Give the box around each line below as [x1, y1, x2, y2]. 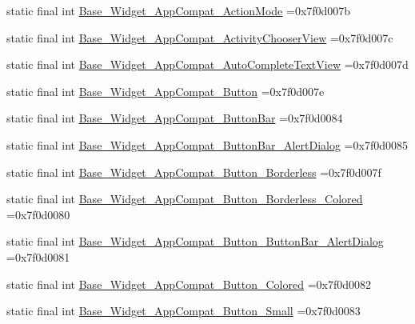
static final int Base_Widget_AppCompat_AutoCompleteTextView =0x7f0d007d [6, 56, 409, 73]
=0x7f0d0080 [6, 206, 70, 222]
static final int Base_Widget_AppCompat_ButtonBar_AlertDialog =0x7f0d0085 [6, 136, 408, 153]
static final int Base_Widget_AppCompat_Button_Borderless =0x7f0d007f [6, 163, 381, 180]
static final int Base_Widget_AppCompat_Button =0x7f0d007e [6, 82, 325, 99]
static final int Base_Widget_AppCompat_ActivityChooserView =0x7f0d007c [6, 29, 393, 46]
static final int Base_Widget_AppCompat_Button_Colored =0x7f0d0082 [6, 275, 372, 292]
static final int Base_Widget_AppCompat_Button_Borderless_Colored [6, 190, 363, 207]
